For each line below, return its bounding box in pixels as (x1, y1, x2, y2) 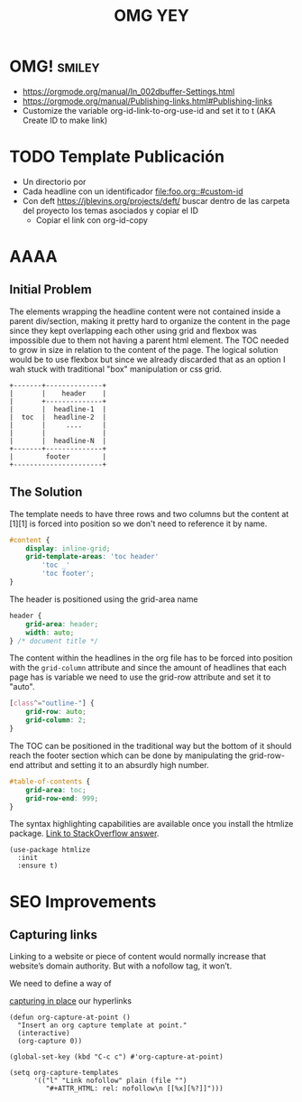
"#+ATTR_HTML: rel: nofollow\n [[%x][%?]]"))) (45, 1084, 224, 1093)
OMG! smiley (9, 56, 101, 77)
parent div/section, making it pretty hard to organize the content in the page (9, 315, 291, 326)
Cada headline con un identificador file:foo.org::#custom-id (22, 186, 243, 197)
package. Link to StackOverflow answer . (9, 828, 160, 839)
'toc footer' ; (41, 570, 95, 579)
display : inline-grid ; (25, 543, 111, 553)
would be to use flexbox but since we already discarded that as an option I (9, 354, 286, 365)
